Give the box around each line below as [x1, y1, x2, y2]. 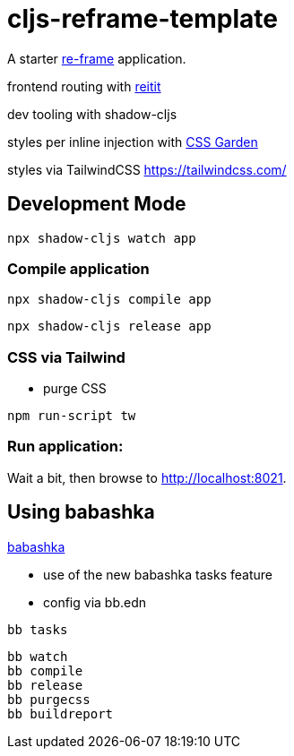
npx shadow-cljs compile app [7, 292, 212, 307]
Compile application [7, 259, 150, 278]
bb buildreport [7, 706, 114, 721]
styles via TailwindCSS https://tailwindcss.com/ [7, 161, 287, 177]
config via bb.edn [43, 594, 147, 610]
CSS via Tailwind [7, 348, 125, 366]
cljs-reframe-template [7, 4, 278, 34]
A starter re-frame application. [7, 50, 186, 66]
